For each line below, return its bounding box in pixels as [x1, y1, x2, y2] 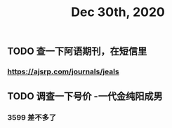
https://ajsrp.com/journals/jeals [7, 67, 119, 77]
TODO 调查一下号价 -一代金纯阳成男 [7, 90, 163, 102]
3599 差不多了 [7, 113, 57, 122]
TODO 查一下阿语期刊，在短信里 [7, 45, 147, 57]
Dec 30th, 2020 [71, 4, 165, 20]
